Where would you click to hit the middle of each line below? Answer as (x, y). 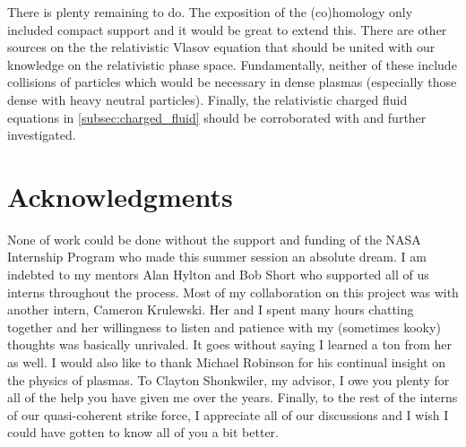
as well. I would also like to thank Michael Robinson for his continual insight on (227, 362)
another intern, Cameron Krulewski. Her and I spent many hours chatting (211, 309)
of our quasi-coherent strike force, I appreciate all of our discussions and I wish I (228, 414)
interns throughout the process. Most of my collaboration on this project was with (233, 292)
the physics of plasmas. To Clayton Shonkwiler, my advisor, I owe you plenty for (229, 379)
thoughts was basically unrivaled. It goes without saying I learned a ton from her (229, 344)
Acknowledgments (120, 196)
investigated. (42, 135)
